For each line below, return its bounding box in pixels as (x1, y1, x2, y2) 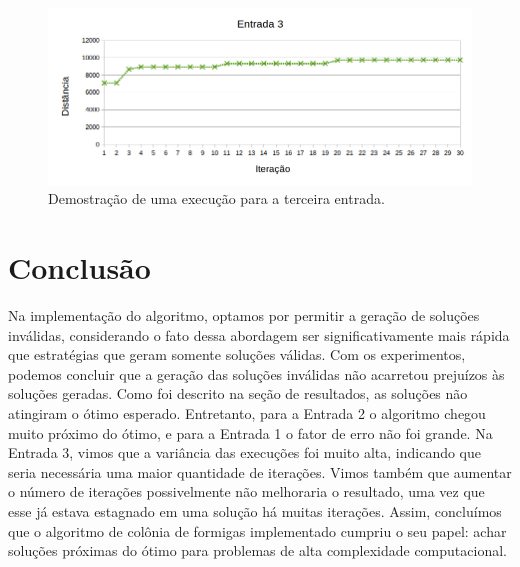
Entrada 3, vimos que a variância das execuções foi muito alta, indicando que (8, 442, 482, 463)
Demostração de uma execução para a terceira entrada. (48, 188, 385, 209)
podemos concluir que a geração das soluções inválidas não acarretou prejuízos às (8, 363, 505, 384)
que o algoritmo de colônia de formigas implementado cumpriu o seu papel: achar (8, 520, 507, 541)
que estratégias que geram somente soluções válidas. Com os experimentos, (8, 344, 466, 365)
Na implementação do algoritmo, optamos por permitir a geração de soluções (8, 304, 480, 325)
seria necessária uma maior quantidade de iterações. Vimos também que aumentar (8, 461, 512, 482)
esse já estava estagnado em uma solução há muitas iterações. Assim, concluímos (8, 500, 502, 521)
